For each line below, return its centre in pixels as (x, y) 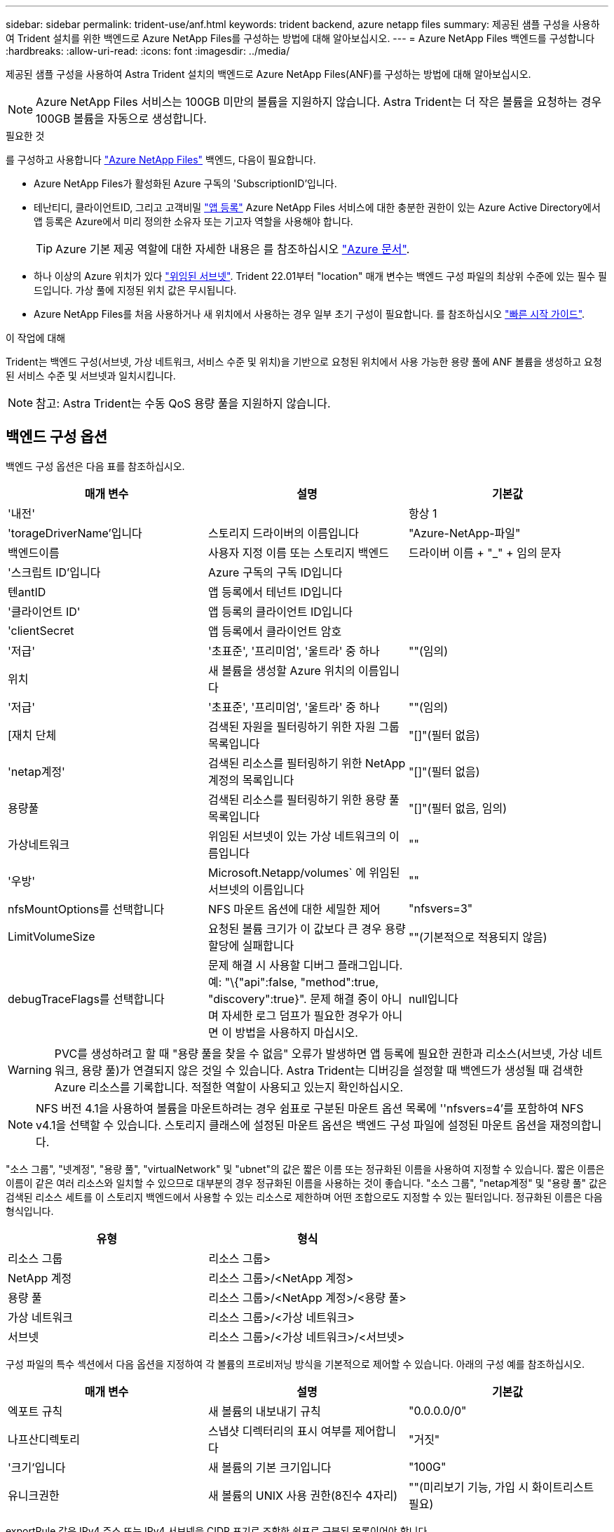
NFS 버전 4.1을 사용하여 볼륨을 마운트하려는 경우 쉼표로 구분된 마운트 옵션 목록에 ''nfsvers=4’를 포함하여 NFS (310, 1108)
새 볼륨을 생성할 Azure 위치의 (281, 670)
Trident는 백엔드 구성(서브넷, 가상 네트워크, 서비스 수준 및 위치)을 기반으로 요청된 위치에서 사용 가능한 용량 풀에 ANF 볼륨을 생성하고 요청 (304, 362)
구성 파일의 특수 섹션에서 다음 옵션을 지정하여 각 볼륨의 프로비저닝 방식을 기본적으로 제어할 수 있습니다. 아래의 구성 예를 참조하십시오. (295, 1364)
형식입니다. (30, 1211)
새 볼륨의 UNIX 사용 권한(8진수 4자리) (303, 1495)
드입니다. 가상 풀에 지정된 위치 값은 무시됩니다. (135, 290)
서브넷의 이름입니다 (256, 889)
